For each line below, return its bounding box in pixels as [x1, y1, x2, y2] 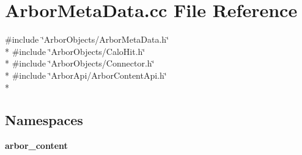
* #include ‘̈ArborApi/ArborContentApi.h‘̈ [5, 68, 167, 81]
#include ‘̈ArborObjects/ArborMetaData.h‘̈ [5, 33, 169, 46]
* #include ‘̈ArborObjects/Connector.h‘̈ [5, 57, 155, 70]
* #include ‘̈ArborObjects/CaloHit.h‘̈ [5, 45, 145, 57]
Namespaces [5, 110, 83, 129]
